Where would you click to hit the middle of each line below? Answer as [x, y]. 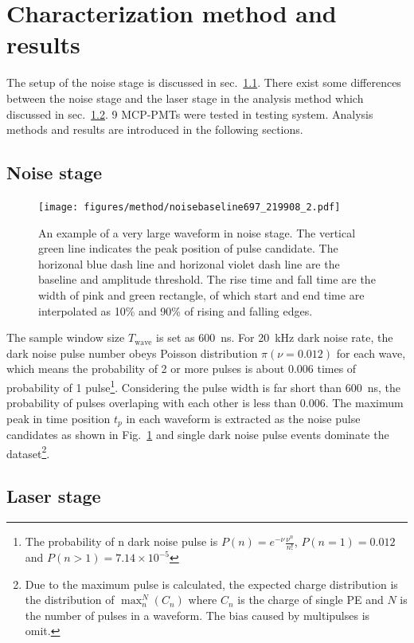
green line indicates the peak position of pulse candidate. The [188, 248]
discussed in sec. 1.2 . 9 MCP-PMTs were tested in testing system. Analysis [190, 114]
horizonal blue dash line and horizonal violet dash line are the [189, 263]
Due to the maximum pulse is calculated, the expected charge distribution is [211, 584]
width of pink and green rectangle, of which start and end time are [201, 294]
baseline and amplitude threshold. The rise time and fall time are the [207, 279]
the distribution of [70, 600]
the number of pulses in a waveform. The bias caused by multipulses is [197, 615]
